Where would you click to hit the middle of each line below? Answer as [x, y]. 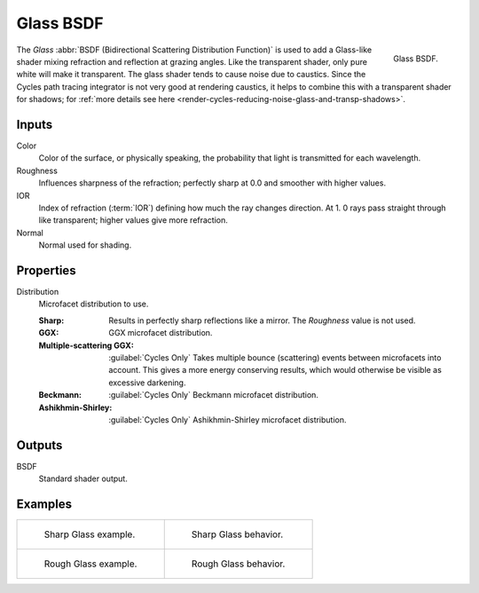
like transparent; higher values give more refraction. [133, 220]
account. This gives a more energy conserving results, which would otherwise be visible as [275, 370]
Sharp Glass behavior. [237, 534]
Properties [46, 270]
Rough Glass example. [90, 564]
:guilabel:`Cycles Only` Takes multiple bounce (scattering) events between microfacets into [275, 358]
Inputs [35, 124]
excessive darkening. [147, 383]
